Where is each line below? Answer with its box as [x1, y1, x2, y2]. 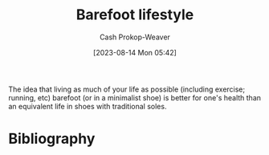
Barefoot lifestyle [75, 6, 194, 24]
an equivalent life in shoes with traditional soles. [8, 101, 167, 111]
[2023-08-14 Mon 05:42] [93, 47, 177, 57]
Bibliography [8, 130, 96, 148]
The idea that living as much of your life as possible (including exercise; [8, 84, 246, 94]
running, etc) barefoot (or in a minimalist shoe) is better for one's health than [8, 92, 262, 102]
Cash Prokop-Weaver [99, 32, 171, 42]
